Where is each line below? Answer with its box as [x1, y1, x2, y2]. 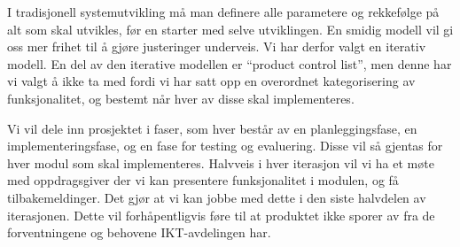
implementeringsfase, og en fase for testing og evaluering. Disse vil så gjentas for [7, 136, 443, 155]
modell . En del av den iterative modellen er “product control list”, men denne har [7, 54, 452, 73]
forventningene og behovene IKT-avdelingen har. [7, 223, 271, 242]
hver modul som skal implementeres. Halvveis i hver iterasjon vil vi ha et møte [7, 153, 434, 172]
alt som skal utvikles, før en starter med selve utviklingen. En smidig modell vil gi [7, 19, 454, 38]
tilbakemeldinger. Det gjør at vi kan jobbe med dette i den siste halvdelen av [7, 188, 426, 206]
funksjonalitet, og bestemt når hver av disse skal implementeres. [7, 89, 355, 107]
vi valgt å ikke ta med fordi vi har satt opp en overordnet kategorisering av [7, 72, 416, 90]
